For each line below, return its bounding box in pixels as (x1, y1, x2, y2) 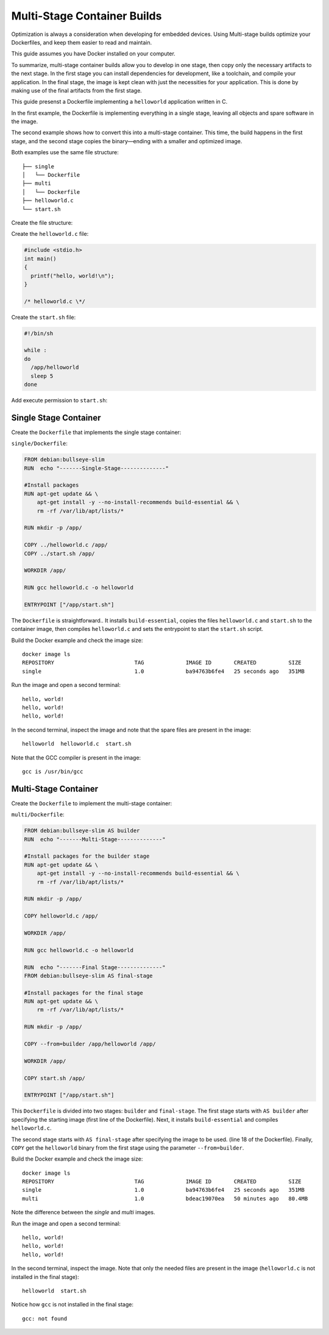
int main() (24, 255, 57, 262)
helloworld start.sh (22, 1287, 87, 1294)
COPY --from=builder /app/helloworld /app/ (24, 1041, 157, 1048)
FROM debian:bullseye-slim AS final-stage (24, 972, 153, 979)
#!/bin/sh (24, 330, 54, 336)
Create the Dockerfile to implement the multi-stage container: (11, 799, 172, 807)
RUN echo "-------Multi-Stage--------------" (24, 836, 166, 842)
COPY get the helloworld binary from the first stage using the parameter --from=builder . (11, 1144, 244, 1152)
